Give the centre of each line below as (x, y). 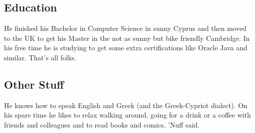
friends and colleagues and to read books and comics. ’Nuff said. (102, 124)
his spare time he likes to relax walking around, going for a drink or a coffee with (127, 115)
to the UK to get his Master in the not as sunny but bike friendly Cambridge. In (127, 38)
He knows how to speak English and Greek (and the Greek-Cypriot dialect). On (126, 105)
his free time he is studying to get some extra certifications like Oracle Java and (126, 48)
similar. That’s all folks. (40, 57)
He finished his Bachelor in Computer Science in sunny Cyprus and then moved (125, 28)
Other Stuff (34, 84)
